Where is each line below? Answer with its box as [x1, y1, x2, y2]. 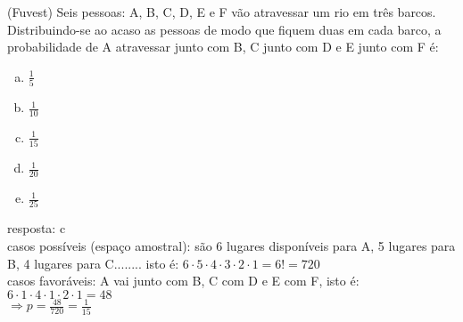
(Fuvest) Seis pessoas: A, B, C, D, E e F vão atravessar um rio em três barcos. [7, 3, 436, 20]
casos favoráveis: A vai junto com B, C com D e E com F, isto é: [7, 271, 360, 290]
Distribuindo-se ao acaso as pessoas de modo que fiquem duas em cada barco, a [7, 20, 442, 38]
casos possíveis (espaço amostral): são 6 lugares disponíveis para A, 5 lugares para [7, 236, 456, 254]
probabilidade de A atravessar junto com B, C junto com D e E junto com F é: [7, 37, 439, 56]
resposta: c [7, 219, 66, 237]
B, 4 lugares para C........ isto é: [7, 254, 179, 272]
